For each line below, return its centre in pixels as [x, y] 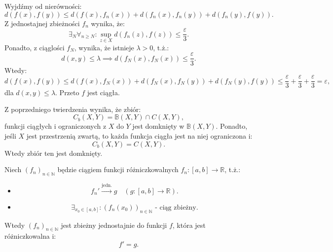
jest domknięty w [158, 126]
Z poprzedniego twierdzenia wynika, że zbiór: [73, 109]
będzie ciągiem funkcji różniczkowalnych [118, 169]
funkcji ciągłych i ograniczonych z [55, 126]
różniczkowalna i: [30, 236]
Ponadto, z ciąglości [35, 47]
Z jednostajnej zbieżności [42, 23]
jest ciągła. [103, 92]
